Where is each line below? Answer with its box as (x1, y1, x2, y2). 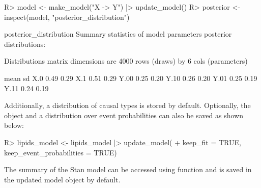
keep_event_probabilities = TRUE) (4, 147, 117, 157)
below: (4, 120, 24, 130)
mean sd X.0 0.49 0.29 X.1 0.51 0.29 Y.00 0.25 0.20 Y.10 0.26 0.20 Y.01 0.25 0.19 (4, 72, 257, 83)
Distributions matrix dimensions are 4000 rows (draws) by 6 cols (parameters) (4, 56, 248, 66)
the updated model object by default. (4, 174, 121, 184)
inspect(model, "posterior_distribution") (4, 11, 130, 22)
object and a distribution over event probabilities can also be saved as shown (4, 110, 243, 120)
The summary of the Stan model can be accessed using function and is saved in (4, 164, 252, 175)
